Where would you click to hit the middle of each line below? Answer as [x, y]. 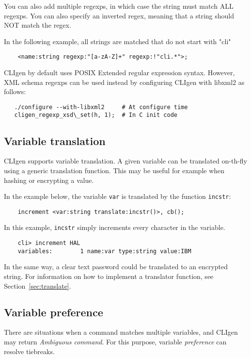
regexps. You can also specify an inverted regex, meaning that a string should [119, 15]
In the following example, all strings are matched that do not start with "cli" [118, 41]
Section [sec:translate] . [38, 285]
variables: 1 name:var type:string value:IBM [104, 251]
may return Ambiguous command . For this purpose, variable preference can [115, 341]
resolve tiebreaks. [29, 351]
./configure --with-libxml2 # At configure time [101, 107]
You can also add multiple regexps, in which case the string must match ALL [119, 6]
